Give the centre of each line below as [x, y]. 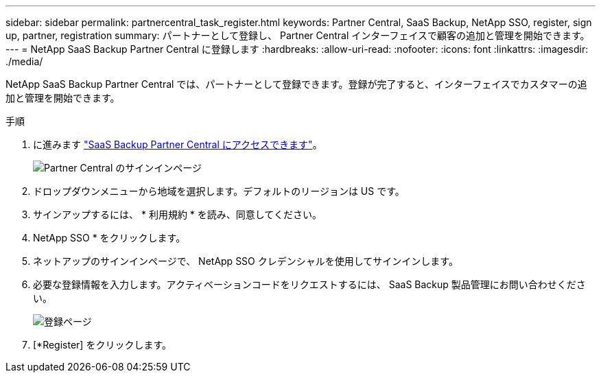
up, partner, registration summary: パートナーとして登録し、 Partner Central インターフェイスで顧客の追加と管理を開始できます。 [298, 35]
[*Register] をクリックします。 [102, 345]
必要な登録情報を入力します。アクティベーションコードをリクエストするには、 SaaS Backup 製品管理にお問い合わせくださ [309, 284]
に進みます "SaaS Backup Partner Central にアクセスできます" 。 [178, 144]
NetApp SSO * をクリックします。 [109, 238]
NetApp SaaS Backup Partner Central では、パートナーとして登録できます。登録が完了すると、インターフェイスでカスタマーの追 [296, 84]
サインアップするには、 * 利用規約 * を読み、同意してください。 [177, 214]
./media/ [24, 61]
